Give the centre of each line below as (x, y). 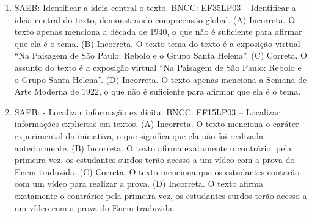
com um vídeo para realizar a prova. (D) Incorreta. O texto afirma (139, 183)
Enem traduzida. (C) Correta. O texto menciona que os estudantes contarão (157, 171)
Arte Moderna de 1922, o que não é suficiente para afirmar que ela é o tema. (158, 91)
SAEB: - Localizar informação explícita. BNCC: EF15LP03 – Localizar (147, 111)
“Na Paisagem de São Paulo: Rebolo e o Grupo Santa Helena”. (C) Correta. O (161, 55)
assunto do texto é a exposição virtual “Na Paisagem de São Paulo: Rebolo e (158, 67)
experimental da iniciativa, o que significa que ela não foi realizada (139, 135)
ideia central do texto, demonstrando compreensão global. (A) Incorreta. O (155, 19)
